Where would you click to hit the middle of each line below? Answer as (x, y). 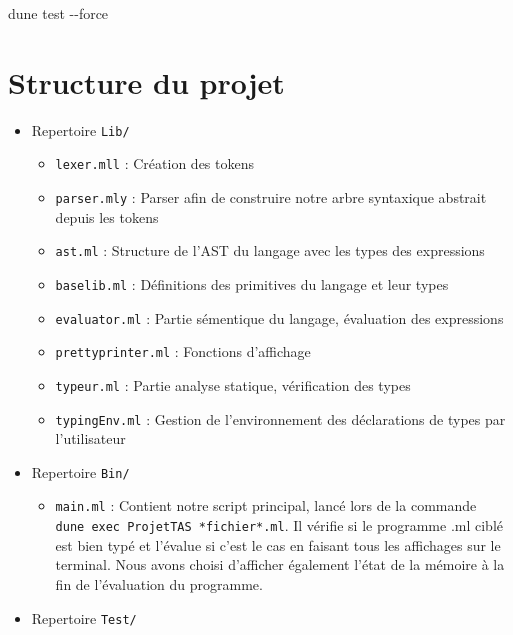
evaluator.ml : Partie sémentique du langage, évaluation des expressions (279, 317)
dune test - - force (58, 13)
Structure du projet (146, 81)
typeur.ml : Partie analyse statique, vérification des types (233, 384)
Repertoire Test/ (84, 617)
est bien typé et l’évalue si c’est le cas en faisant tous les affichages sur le (278, 544)
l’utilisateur (90, 438)
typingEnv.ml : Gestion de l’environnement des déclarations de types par (280, 418)
